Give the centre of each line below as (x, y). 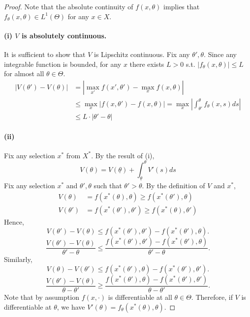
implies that (182, 6)
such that (108, 186)
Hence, (14, 221)
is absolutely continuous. (64, 35)
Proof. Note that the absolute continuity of (69, 6)
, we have (71, 306)
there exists (147, 64)
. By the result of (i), (123, 155)
